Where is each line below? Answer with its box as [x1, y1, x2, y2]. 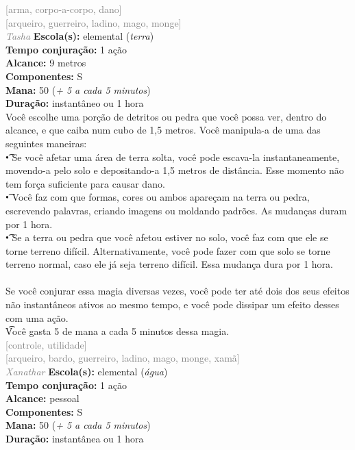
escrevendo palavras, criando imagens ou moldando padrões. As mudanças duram [5, 203, 347, 217]
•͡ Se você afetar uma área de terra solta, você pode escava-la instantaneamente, [5, 149, 340, 164]
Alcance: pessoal [5, 391, 79, 405]
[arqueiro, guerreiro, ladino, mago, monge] [5, 15, 182, 29]
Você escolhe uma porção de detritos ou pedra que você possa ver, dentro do [5, 109, 327, 123]
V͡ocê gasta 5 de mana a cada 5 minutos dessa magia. [5, 324, 230, 338]
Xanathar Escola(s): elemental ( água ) [5, 364, 168, 379]
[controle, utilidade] [5, 337, 87, 351]
